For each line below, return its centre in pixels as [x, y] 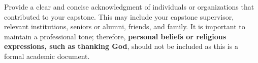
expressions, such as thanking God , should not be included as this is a [121, 46]
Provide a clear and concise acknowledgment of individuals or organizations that [129, 7]
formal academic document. [47, 56]
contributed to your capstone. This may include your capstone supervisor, [119, 16]
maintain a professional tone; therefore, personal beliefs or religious [115, 36]
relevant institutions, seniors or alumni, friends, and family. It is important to [125, 26]
